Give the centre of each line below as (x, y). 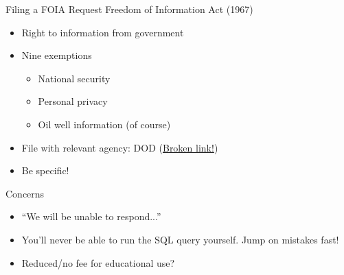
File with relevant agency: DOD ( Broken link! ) (120, 147)
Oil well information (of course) (104, 124)
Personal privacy (73, 101)
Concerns (25, 193)
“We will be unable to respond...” (91, 216)
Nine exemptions (57, 55)
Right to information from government (103, 32)
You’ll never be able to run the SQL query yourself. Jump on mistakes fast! (180, 239)
